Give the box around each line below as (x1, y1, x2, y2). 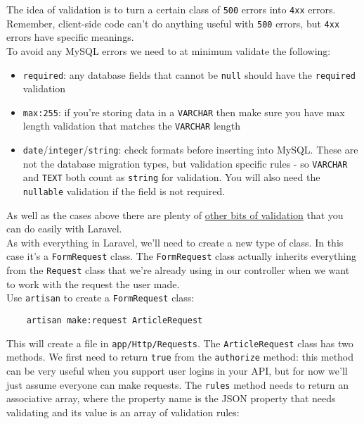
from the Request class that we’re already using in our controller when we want (6, 263, 350, 278)
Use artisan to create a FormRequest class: (6, 290, 195, 305)
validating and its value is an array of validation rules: (6, 404, 240, 419)
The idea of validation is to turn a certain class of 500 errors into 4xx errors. (6, 2, 336, 16)
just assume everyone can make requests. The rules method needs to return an (6, 377, 349, 392)
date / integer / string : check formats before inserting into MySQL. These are (22, 142, 358, 157)
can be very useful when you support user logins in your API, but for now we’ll (6, 363, 348, 378)
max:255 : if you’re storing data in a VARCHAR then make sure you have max (22, 104, 345, 119)
